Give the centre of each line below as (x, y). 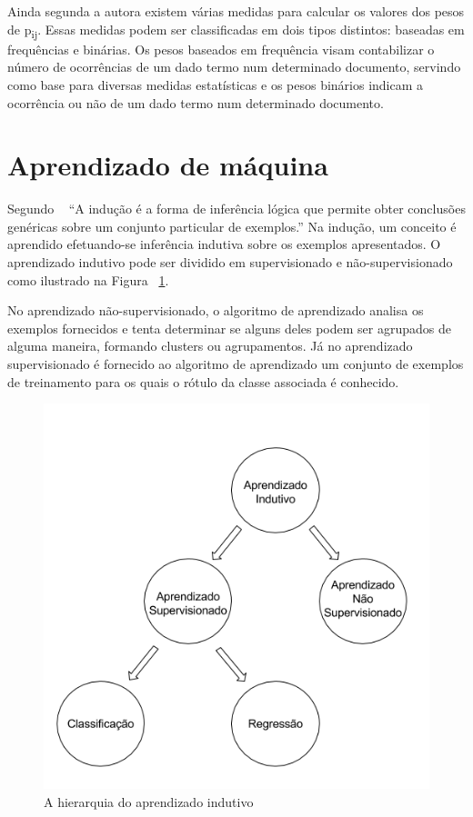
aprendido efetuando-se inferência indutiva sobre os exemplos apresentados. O (224, 244)
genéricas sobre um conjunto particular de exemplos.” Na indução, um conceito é (232, 226)
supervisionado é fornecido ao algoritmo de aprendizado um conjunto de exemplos (236, 363)
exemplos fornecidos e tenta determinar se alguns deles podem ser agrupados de (229, 328)
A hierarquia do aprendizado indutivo (149, 801)
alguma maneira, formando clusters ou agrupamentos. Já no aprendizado (210, 346)
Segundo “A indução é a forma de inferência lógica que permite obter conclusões (236, 209)
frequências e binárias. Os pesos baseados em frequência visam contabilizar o (221, 49)
